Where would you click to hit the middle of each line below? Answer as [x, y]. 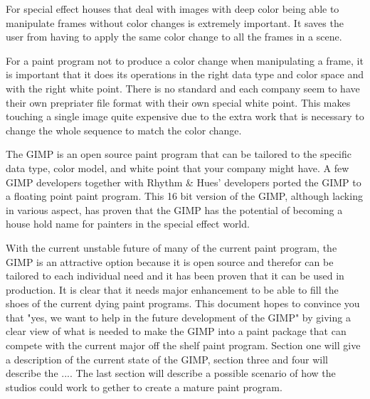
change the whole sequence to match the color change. [124, 130]
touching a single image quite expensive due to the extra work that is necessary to [185, 116]
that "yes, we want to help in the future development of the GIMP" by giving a [178, 317]
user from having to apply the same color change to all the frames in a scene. [174, 37]
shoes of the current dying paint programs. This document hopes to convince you [183, 303]
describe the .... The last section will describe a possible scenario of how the [171, 373]
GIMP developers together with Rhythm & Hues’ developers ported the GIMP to [184, 182]
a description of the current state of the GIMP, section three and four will [167, 359]
